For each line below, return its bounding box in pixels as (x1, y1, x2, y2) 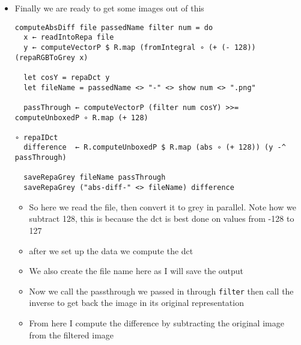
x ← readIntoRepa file (23, 33, 114, 42)
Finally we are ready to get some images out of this (14, 2, 204, 14)
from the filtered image (29, 328, 114, 341)
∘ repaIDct (14, 133, 58, 142)
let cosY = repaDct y (23, 73, 110, 82)
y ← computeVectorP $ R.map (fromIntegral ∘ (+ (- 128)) (23, 43, 256, 52)
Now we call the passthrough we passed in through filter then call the (29, 284, 294, 297)
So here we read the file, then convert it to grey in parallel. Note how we (29, 200, 296, 213)
